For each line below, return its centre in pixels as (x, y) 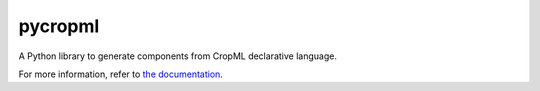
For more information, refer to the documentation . (121, 74)
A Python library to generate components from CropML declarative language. (177, 56)
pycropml (59, 26)
